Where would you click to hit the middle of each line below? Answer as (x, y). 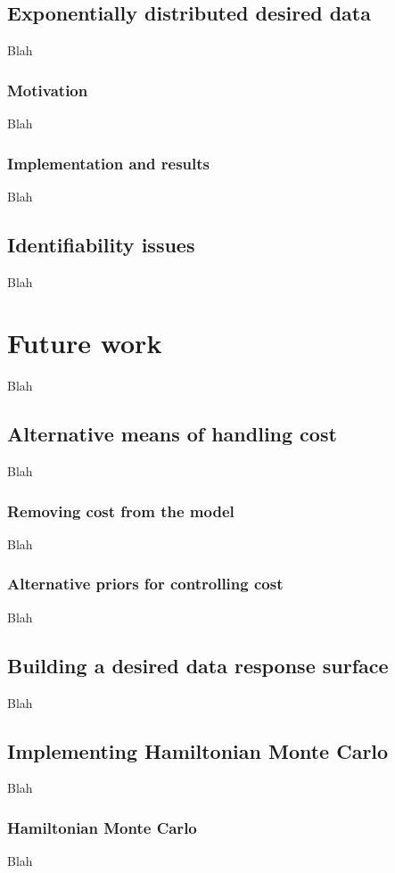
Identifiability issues (101, 244)
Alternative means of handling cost (172, 434)
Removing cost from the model (121, 511)
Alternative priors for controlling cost (145, 584)
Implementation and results (108, 163)
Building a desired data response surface (198, 665)
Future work (85, 343)
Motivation (48, 90)
